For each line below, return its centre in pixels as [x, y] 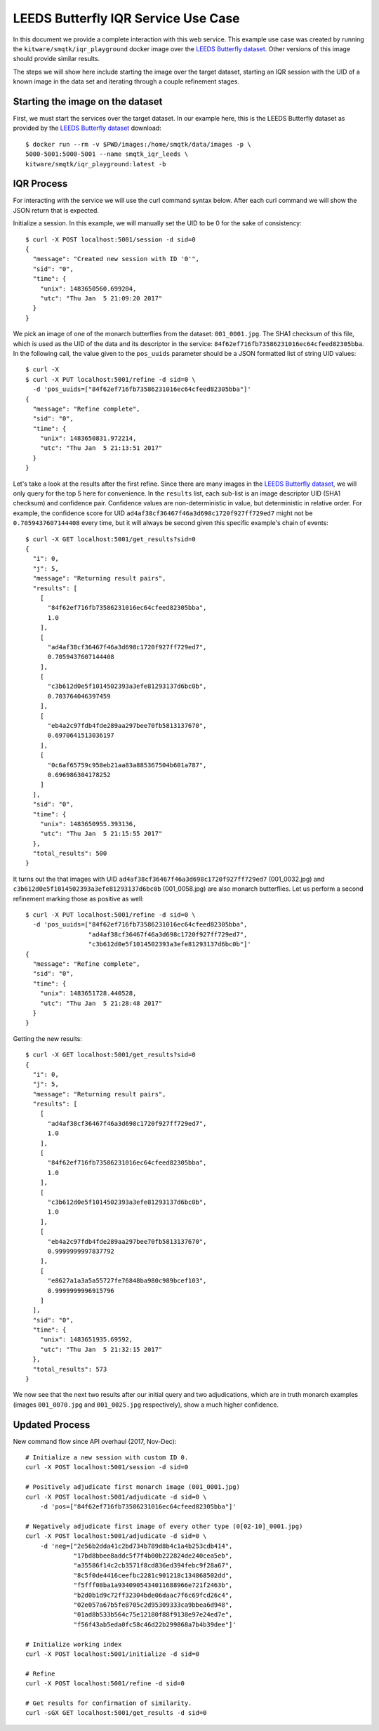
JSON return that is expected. [56, 210]
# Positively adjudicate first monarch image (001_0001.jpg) [133, 1487]
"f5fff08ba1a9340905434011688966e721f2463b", [153, 1585]
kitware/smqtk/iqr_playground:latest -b [96, 164]
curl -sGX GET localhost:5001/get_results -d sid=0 [116, 1713]
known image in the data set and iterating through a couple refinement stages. [126, 81]
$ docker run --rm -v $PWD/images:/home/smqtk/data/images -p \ [139, 144]
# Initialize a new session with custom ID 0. [107, 1458]
